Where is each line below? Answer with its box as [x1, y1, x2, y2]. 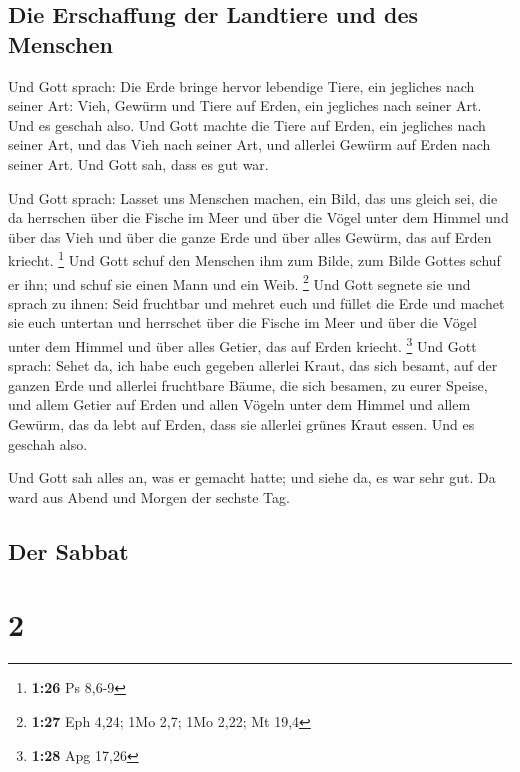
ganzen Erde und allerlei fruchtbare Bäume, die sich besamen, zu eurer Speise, [8, 374, 488, 395]
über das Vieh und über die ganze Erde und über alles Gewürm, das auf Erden [8, 226, 492, 247]
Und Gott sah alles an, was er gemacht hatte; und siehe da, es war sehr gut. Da [8, 467, 496, 488]
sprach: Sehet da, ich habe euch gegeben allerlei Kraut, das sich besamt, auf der [8, 355, 498, 376]
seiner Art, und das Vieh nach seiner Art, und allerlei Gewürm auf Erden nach [8, 134, 491, 155]
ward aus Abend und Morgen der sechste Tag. [8, 486, 290, 507]
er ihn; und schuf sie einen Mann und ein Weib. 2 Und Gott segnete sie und [8, 270, 471, 294]
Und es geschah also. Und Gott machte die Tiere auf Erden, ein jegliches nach [8, 114, 486, 135]
